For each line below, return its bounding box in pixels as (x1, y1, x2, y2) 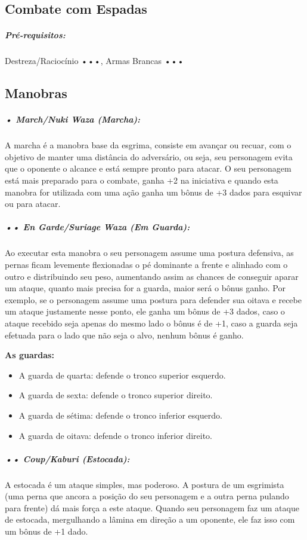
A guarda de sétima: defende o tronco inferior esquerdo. (18, 408, 222, 421)
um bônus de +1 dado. (5, 525, 88, 538)
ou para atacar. (5, 197, 61, 210)
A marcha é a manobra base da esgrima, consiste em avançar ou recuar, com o (5, 139, 292, 151)
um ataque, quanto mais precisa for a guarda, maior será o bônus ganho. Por (5, 282, 286, 294)
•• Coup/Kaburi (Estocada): (5, 452, 130, 465)
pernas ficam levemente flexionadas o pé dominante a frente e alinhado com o (5, 258, 288, 270)
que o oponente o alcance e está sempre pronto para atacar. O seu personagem (5, 162, 292, 175)
